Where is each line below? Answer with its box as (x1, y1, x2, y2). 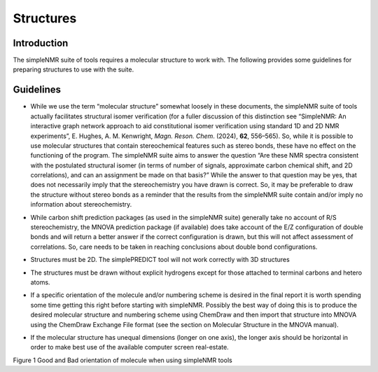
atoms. (30, 278, 50, 287)
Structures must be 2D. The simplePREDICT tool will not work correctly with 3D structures (30, 256, 290, 264)
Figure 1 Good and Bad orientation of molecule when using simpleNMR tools (13, 356, 232, 364)
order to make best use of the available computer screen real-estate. (30, 343, 229, 352)
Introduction (13, 37, 69, 49)
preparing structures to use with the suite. (13, 65, 134, 74)
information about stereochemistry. (30, 200, 132, 209)
